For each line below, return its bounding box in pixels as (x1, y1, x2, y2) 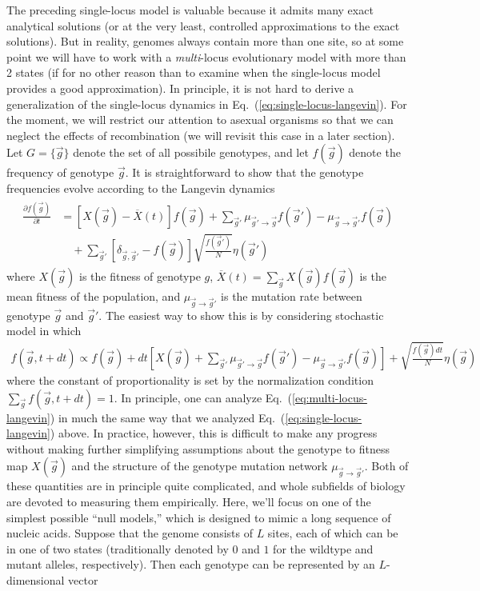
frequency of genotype (6, 164, 114, 181)
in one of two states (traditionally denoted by (6, 540, 229, 557)
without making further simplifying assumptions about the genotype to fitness (6, 440, 390, 457)
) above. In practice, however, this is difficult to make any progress (50, 425, 378, 441)
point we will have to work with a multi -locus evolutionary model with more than (6, 48, 406, 65)
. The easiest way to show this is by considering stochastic (98, 306, 384, 323)
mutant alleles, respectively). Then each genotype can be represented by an (6, 556, 375, 573)
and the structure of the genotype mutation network (71, 457, 328, 474)
